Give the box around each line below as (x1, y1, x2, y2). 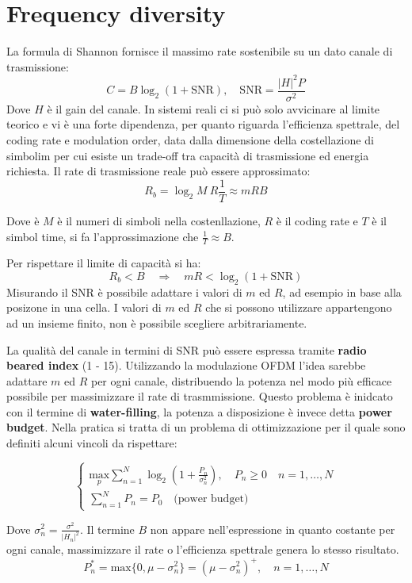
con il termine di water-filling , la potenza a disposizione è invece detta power (6, 403, 392, 420)
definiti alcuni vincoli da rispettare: (6, 435, 177, 451)
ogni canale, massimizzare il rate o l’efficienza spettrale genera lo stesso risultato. (6, 541, 399, 558)
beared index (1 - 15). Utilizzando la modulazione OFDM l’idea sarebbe (6, 357, 366, 374)
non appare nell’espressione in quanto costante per (150, 520, 395, 537)
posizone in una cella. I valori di (6, 299, 162, 316)
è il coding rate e (276, 212, 358, 228)
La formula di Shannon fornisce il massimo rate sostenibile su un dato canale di (6, 43, 393, 59)
